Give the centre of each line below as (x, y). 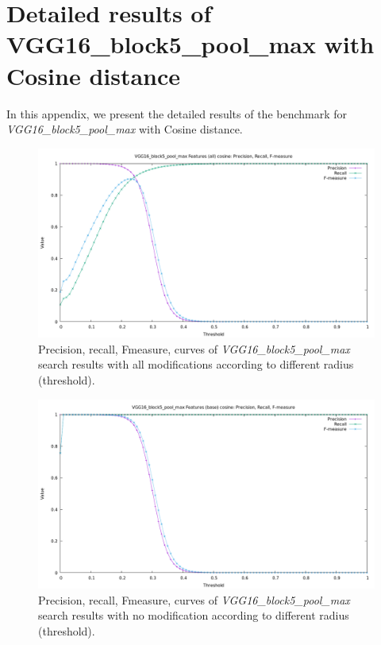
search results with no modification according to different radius (194, 615)
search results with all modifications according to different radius (196, 364)
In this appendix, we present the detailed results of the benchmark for (177, 113)
